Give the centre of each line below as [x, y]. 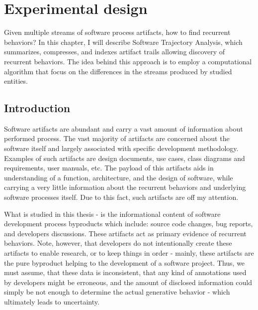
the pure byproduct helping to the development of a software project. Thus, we [125, 262]
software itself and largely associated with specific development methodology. [121, 148]
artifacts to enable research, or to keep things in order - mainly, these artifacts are [129, 253]
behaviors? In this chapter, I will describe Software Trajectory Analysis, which [123, 42]
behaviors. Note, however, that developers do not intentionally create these [118, 243]
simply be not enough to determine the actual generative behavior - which [117, 292]
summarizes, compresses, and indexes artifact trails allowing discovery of [115, 52]
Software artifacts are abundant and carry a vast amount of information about [124, 128]
